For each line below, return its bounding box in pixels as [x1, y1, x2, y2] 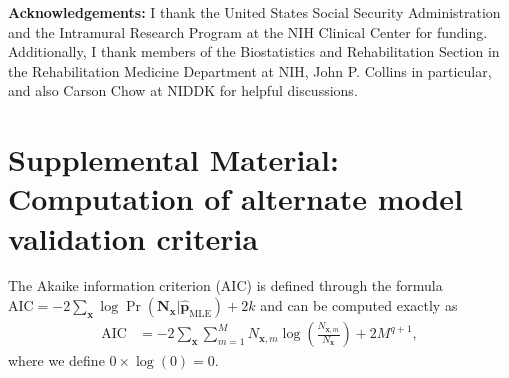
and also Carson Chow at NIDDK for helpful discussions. [8, 80, 358, 101]
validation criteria [8, 217, 259, 258]
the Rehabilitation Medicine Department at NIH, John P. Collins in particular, [8, 60, 492, 81]
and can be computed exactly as [260, 295, 458, 316]
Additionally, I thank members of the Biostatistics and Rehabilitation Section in [8, 41, 500, 62]
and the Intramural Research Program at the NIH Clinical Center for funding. [8, 21, 488, 42]
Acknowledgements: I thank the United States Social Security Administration [8, 2, 501, 22]
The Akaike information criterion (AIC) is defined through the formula [8, 275, 443, 296]
